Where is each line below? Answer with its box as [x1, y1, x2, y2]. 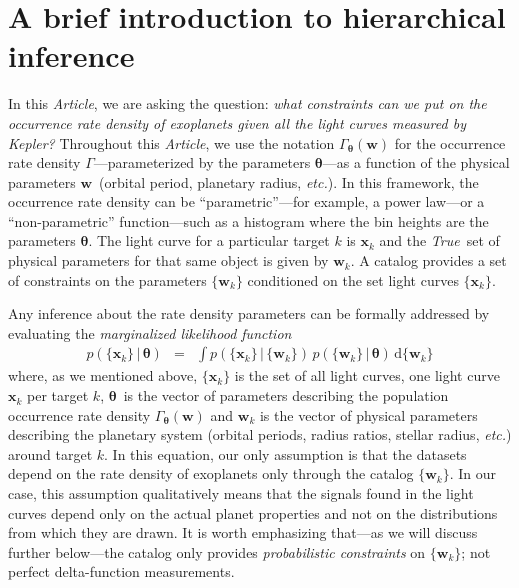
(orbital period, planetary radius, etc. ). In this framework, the [99, 171, 479, 192]
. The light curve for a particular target [88, 230, 330, 251]
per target [27, 385, 89, 406]
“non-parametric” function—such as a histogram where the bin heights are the [8, 210, 489, 231]
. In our [449, 463, 497, 484]
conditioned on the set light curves [247, 269, 459, 290]
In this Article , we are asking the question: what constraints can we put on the [8, 93, 487, 114]
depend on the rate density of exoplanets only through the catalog [8, 463, 414, 484]
